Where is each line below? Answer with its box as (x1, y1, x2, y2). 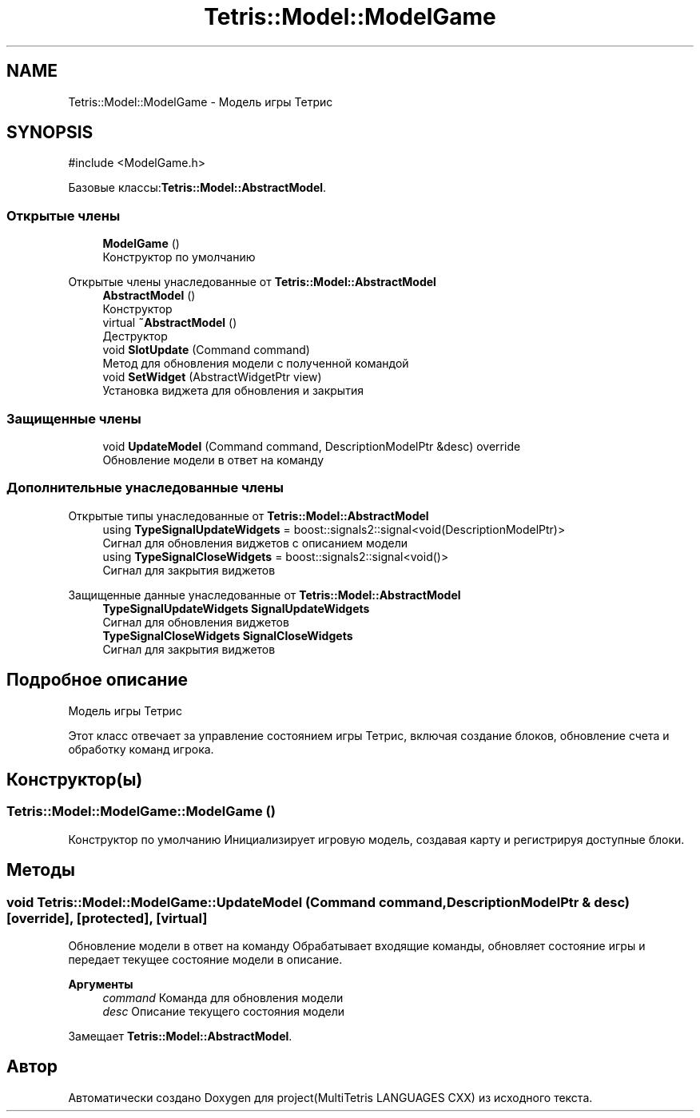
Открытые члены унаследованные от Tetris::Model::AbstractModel (68, 275, 436, 289)
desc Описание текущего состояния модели (102, 1004, 345, 1018)
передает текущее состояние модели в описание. (68, 952, 343, 966)
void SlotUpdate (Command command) (102, 343, 310, 357)
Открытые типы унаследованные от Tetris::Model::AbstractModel (68, 508, 429, 523)
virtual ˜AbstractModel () (102, 316, 237, 330)
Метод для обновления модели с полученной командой (102, 356, 409, 371)
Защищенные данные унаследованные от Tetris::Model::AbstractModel (68, 587, 461, 602)
